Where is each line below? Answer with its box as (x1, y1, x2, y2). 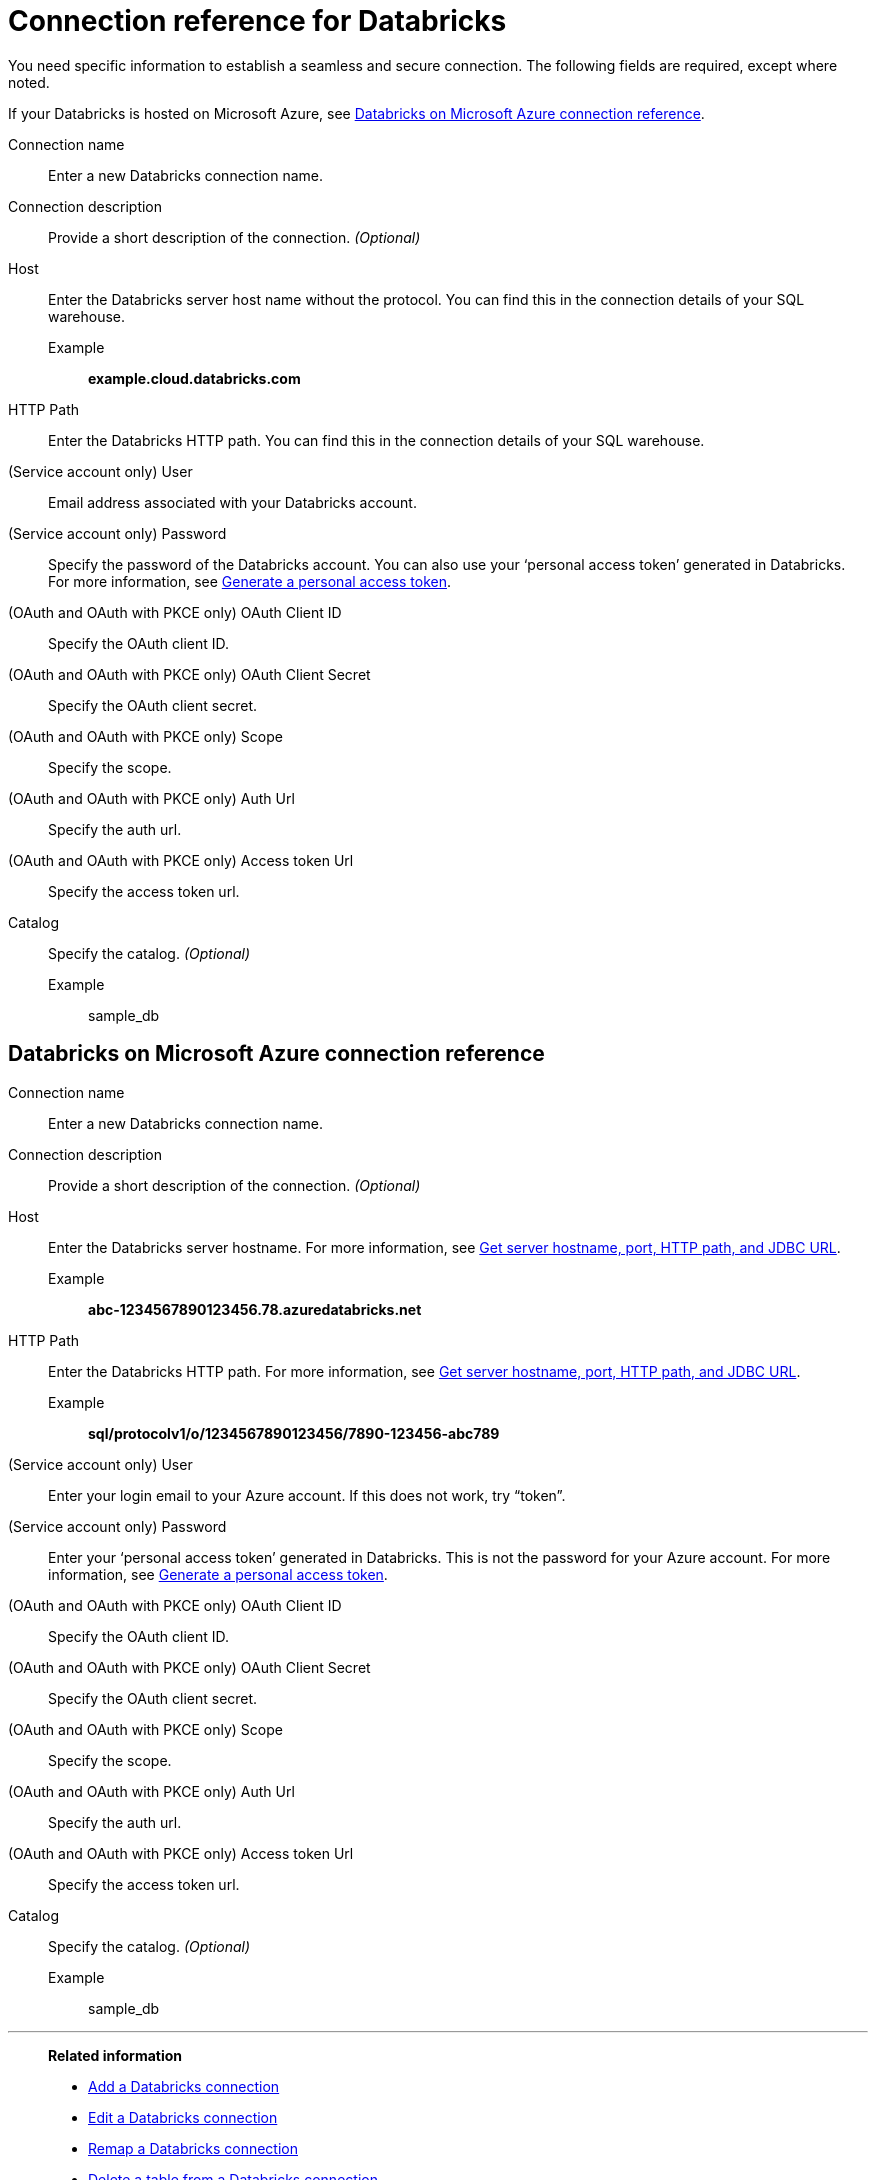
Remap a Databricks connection (88, 2139, 298, 2157)
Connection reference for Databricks (8, 4, 507, 38)
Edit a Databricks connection (88, 2108, 278, 2126)
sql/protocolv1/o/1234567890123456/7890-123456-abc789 (88, 1424, 500, 1442)
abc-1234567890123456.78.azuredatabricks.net (88, 1300, 422, 1318)
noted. (8, 73, 50, 91)
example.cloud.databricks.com (88, 369, 301, 387)
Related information (48, 2046, 183, 2064)
